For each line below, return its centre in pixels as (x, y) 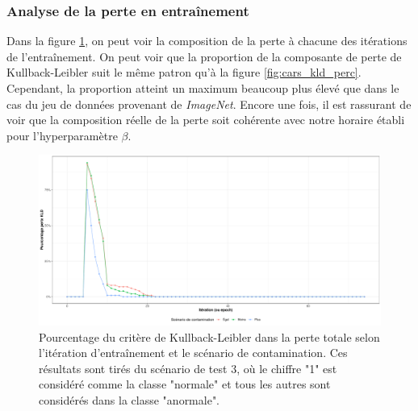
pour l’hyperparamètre (62, 135)
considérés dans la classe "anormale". (130, 399)
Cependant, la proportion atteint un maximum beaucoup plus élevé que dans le (203, 88)
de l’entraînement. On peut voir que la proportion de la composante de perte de (204, 56)
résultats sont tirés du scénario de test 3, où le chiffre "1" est (188, 368)
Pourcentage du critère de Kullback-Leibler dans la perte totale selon (209, 336)
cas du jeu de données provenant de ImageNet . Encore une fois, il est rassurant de (209, 104)
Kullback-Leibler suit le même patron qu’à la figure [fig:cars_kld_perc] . (184, 72)
